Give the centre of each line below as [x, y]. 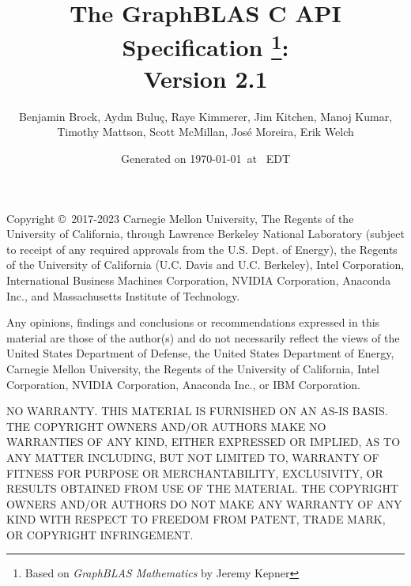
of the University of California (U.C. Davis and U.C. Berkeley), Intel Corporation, [205, 265]
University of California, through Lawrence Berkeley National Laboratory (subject [205, 234]
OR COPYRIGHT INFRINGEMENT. [100, 534]
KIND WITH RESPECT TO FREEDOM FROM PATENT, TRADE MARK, [196, 519]
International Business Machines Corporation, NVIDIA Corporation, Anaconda [199, 280]
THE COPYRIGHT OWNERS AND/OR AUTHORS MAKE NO [166, 426]
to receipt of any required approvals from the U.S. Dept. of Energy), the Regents [202, 249]
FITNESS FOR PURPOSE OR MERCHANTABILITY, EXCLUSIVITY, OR [195, 473]
